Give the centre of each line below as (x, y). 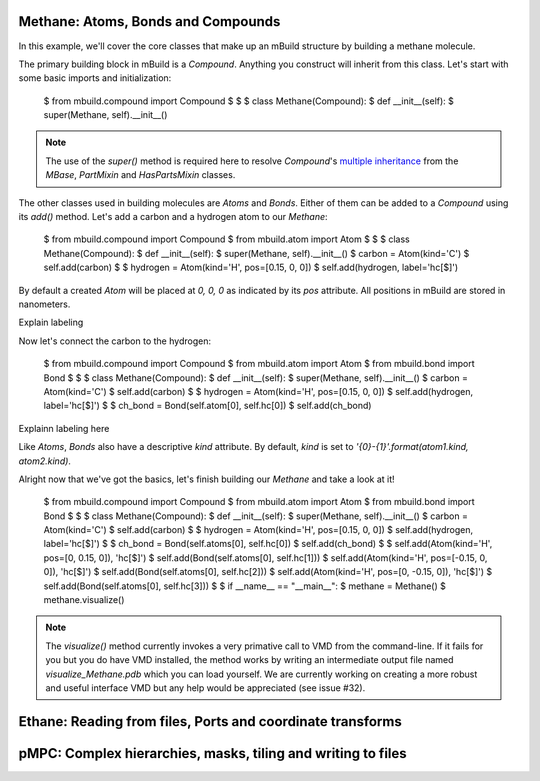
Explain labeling (51, 322)
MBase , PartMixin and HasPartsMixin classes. (140, 175)
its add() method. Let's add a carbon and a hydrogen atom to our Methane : (173, 217)
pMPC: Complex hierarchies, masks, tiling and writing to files (212, 753)
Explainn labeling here (64, 428)
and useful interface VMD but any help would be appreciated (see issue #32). (205, 687)
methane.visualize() (84, 600)
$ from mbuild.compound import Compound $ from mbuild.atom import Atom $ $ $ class (226, 239)
